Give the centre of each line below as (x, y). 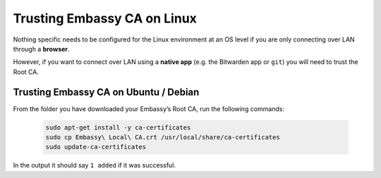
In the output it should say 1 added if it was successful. (95, 165)
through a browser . (41, 49)
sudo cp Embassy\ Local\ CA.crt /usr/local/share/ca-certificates (163, 137)
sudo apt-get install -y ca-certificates (118, 127)
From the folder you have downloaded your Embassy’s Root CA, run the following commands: (149, 108)
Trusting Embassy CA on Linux (105, 18)
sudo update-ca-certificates (96, 147)
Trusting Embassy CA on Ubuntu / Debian (106, 92)
